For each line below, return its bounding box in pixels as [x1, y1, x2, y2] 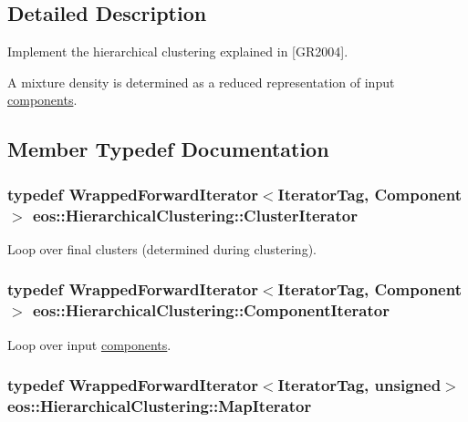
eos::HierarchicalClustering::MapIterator [7, 395, 312, 417]
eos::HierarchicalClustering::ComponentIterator [32, 299, 390, 322]
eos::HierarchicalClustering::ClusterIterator [32, 203, 358, 226]
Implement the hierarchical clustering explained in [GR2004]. [7, 42, 348, 61]
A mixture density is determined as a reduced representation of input [7, 72, 395, 91]
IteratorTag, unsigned [277, 374, 442, 396]
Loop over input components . [7, 335, 172, 354]
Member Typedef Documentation [7, 135, 329, 163]
